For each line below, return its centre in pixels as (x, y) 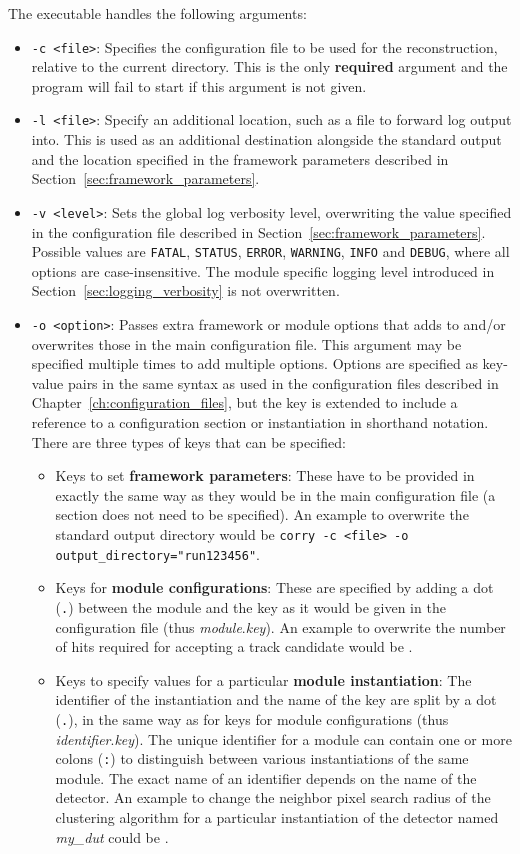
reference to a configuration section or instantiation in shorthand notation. (260, 422)
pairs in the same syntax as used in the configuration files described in (283, 382)
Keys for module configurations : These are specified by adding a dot (274, 587)
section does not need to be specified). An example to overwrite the (262, 514)
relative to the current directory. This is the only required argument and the (269, 66)
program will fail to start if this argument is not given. (199, 85)
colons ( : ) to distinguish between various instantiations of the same (262, 758)
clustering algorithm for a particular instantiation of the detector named (277, 817)
